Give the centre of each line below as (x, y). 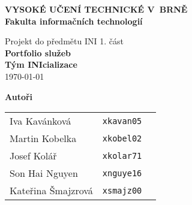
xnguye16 (122, 173)
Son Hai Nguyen (44, 173)
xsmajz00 (122, 190)
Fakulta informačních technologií (74, 21)
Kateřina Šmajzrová (51, 191)
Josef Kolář (33, 156)
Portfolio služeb (38, 52)
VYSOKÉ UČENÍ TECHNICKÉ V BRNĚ (96, 9)
